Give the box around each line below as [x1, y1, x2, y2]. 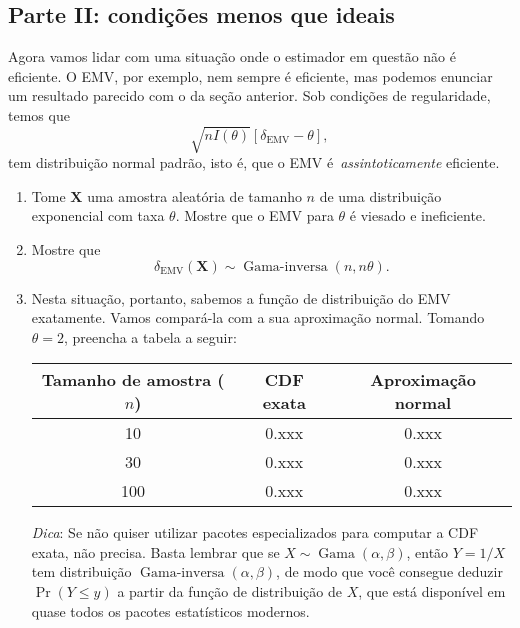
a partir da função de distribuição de [117, 581, 342, 602]
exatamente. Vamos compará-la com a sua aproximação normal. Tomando [31, 307, 485, 328]
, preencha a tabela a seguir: [64, 326, 237, 347]
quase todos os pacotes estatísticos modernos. [31, 600, 310, 621]
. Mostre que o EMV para [175, 205, 334, 226]
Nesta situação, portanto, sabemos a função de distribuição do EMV [31, 287, 451, 308]
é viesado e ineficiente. [349, 205, 486, 226]
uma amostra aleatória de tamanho [87, 185, 302, 206]
